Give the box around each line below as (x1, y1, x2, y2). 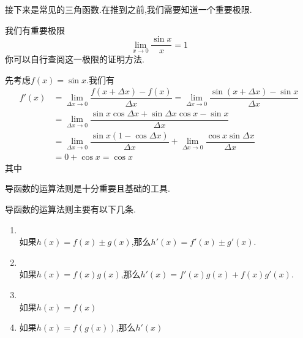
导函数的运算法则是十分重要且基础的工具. (5, 182, 170, 195)
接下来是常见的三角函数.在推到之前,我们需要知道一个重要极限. (5, 3, 252, 15)
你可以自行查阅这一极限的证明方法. (5, 53, 144, 66)
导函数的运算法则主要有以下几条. (5, 202, 136, 215)
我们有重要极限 (5, 23, 65, 36)
